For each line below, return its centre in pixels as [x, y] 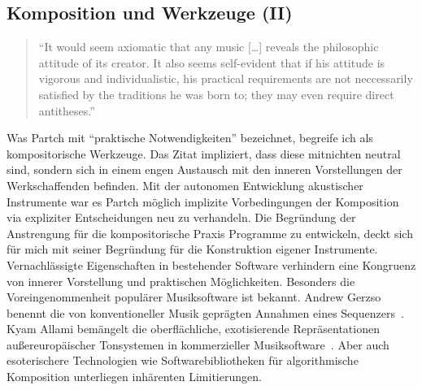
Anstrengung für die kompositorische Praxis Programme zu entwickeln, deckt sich [210, 233]
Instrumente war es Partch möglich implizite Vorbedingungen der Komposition [203, 201]
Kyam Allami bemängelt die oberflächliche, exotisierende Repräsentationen [193, 329]
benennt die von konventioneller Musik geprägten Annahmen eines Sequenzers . [205, 312]
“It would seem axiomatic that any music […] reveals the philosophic [209, 47]
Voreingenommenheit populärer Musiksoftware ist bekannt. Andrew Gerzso [194, 297]
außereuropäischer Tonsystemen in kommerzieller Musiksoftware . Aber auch [198, 344]
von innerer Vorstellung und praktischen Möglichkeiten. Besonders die [181, 281]
